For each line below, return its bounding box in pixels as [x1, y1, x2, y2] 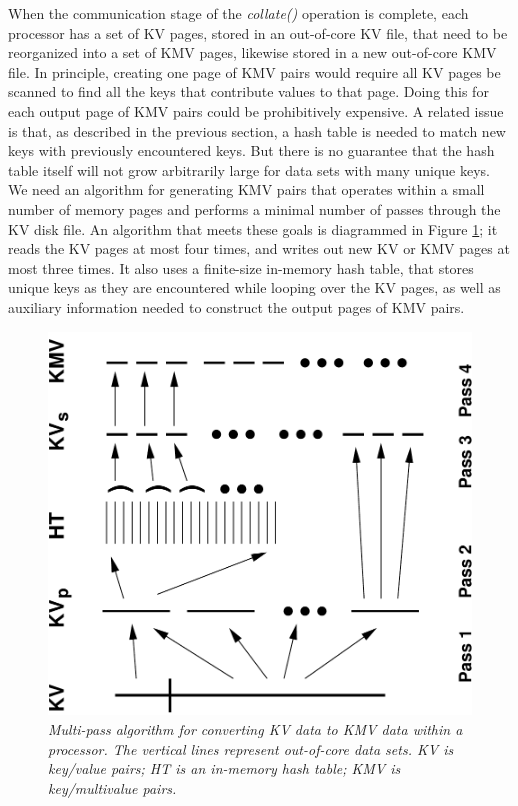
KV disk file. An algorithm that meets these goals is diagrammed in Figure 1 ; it [8, 218, 498, 239]
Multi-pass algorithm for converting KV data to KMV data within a [48, 719, 463, 740]
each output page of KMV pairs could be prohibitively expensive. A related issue [8, 100, 504, 121]
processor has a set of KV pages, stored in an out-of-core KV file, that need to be [8, 22, 508, 43]
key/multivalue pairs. [48, 777, 177, 798]
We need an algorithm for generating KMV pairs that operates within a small [8, 179, 485, 200]
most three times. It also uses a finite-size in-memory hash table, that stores [8, 257, 474, 278]
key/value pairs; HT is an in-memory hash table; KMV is [48, 758, 401, 779]
